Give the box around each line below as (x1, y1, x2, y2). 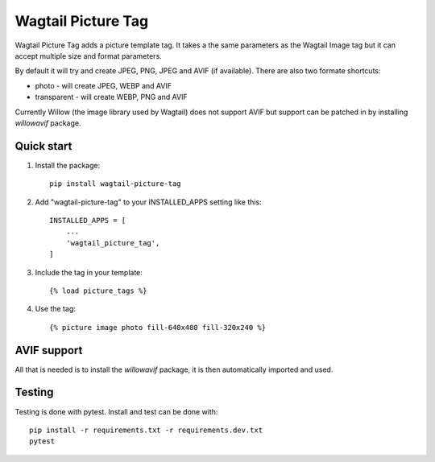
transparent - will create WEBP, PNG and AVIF (35, 93, 188, 102)
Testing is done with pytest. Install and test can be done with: (14, 406, 218, 416)
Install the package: (35, 160, 101, 170)
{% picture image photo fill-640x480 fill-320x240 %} (49, 323, 266, 332)
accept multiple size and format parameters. (14, 51, 163, 60)
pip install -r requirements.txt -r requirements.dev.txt (29, 425, 263, 435)
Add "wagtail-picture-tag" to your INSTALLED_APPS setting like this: (35, 197, 262, 207)
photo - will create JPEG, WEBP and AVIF (35, 80, 172, 90)
